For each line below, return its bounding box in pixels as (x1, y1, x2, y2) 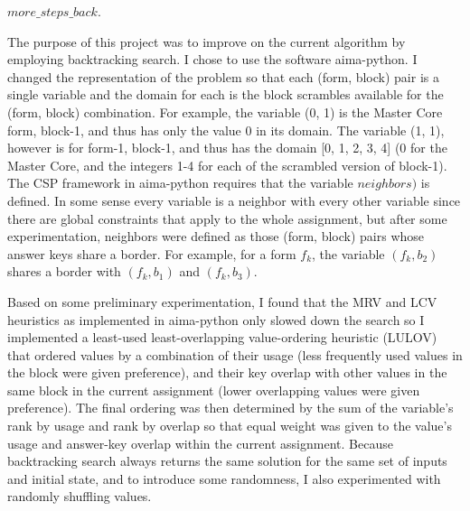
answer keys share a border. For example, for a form (7, 244, 296, 263)
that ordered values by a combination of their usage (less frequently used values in (7, 345, 463, 364)
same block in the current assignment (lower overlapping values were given (7, 380, 420, 399)
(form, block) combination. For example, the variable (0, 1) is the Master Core (7, 102, 443, 121)
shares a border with (7, 262, 121, 281)
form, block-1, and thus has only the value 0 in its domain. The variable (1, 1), (7, 120, 445, 139)
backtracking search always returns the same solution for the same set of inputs (7, 451, 447, 470)
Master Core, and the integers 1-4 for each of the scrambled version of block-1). (7, 155, 447, 174)
